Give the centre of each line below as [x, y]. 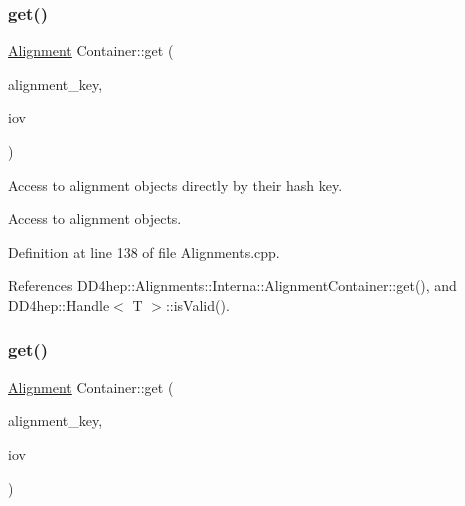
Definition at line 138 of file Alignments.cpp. [144, 251]
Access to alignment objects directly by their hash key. [175, 184]
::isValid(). [197, 304]
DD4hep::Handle [59, 304]
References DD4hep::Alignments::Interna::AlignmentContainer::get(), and [232, 285]
